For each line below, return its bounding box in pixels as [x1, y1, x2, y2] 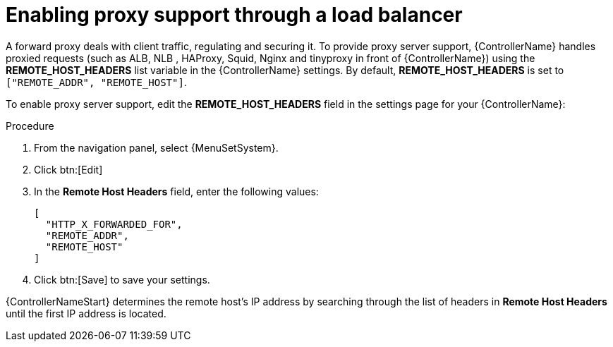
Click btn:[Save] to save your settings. [34, 273, 210, 286]
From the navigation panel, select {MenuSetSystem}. [34, 141, 279, 154]
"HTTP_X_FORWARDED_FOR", [45, 218, 183, 230]
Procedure [6, 119, 54, 132]
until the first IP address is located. [6, 307, 166, 319]
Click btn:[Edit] [34, 163, 103, 176]
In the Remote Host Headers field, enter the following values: [34, 185, 319, 197]
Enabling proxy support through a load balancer [6, 3, 463, 27]
